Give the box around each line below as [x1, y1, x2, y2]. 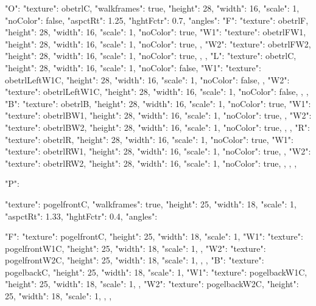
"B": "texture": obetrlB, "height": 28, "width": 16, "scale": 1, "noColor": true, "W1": [5, 97, 311, 110]
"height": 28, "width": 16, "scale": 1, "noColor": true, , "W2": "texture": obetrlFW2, [5, 37, 311, 50]
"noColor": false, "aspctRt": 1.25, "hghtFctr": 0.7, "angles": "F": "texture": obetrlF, [5, 13, 309, 26]
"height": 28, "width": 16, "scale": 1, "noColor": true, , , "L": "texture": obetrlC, [5, 49, 297, 62]
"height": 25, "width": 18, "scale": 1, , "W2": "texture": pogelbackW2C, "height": [5, 277, 299, 290]
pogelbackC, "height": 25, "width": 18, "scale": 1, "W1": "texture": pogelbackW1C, [5, 265, 307, 278]
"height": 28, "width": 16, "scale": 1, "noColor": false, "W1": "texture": [5, 61, 261, 74]
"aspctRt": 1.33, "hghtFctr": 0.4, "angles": [5, 209, 158, 222]
